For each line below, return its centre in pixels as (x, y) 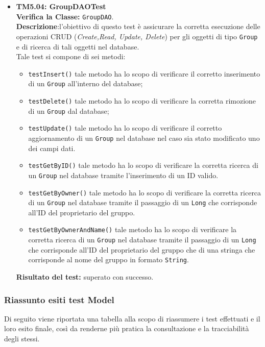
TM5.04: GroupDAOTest (61, 6)
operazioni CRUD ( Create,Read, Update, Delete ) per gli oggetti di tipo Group (137, 36)
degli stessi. (22, 338)
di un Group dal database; (69, 110)
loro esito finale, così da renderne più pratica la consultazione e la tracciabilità (127, 328)
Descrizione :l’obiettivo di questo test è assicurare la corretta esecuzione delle (138, 26)
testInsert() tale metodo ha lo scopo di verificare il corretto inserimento (144, 73)
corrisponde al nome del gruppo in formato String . (109, 259)
